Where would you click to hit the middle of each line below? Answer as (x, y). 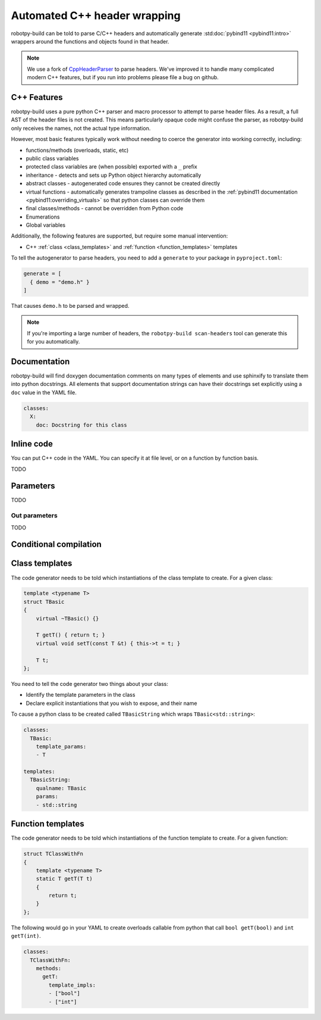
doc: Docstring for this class (81, 425)
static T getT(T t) (64, 879)
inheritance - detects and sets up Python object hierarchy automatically (114, 175)
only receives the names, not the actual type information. (81, 128)
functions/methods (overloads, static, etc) (77, 150)
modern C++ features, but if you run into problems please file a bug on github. (123, 77)
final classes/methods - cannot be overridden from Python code (105, 208)
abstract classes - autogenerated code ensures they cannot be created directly (123, 183)
